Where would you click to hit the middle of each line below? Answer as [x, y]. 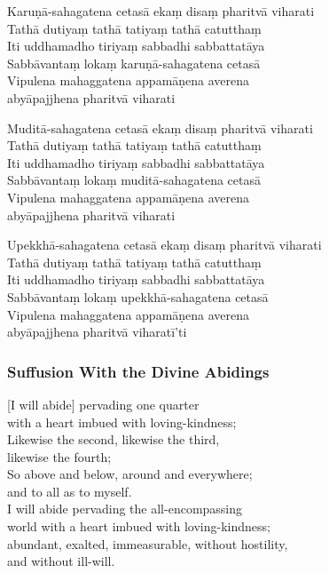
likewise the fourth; [59, 456]
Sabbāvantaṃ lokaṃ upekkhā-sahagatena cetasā [138, 296]
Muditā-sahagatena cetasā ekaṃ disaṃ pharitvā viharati [160, 127]
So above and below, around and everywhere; [130, 474]
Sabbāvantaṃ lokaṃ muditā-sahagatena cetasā [134, 180]
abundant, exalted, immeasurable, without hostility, [148, 543]
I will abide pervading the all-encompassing [125, 509]
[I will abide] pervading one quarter [103, 404]
